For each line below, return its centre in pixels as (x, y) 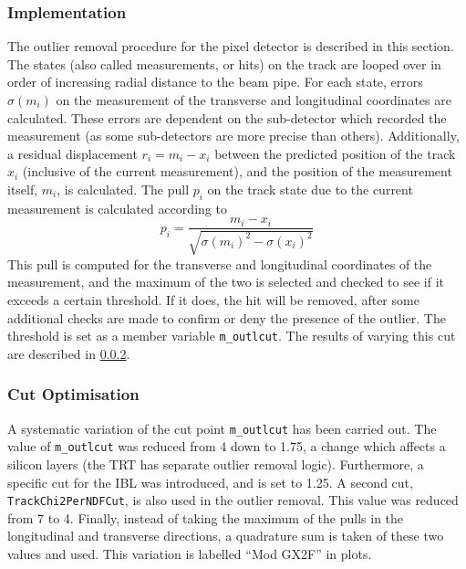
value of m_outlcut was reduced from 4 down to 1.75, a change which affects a (227, 446)
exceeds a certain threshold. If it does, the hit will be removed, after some (213, 300)
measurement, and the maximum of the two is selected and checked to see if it (226, 282)
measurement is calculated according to (117, 208)
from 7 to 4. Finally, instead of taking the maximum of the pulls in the (206, 517)
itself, (23, 189)
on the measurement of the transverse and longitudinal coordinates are (254, 100)
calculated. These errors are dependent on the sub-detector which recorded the (227, 117)
